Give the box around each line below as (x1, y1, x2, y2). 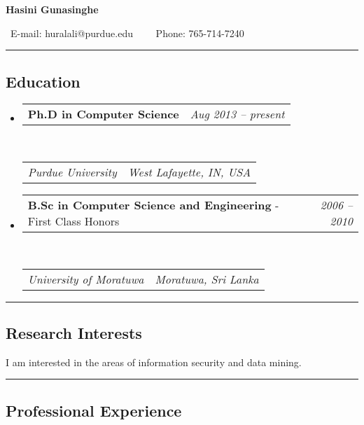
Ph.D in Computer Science (27, 106, 179, 123)
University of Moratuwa (27, 270, 144, 287)
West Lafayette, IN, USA (127, 163, 251, 180)
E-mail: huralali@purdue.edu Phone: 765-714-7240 (10, 25, 244, 40)
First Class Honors (27, 212, 120, 229)
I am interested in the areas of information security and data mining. (6, 354, 302, 369)
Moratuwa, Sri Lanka (155, 270, 259, 287)
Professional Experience (6, 399, 182, 421)
